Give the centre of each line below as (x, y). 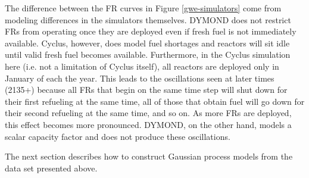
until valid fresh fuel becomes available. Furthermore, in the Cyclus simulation (148, 54)
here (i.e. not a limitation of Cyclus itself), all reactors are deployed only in (142, 66)
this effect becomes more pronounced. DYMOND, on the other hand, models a (148, 124)
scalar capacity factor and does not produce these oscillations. (118, 136)
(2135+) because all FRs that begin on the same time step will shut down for (146, 90)
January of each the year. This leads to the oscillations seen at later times (140, 78)
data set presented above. (51, 168)
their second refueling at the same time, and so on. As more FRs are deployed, (148, 113)
